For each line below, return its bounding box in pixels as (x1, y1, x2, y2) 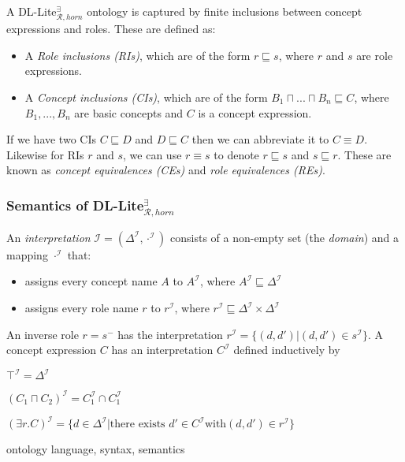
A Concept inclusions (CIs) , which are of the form (24, 88, 268, 105)
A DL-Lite (6, 3, 57, 19)
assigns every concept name (24, 273, 158, 289)
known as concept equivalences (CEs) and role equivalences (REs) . (6, 162, 325, 178)
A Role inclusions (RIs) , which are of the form (24, 47, 251, 63)
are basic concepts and (74, 104, 184, 121)
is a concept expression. (198, 104, 312, 121)
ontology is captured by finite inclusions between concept (87, 3, 362, 19)
